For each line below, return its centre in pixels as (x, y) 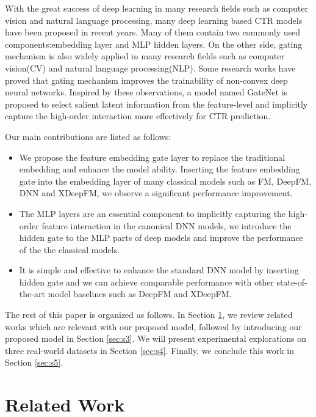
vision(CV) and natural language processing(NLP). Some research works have (150, 68)
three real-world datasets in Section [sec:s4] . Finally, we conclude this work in (150, 350)
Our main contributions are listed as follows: (88, 136)
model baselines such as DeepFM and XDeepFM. (140, 294)
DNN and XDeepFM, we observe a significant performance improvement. (156, 193)
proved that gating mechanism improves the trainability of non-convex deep (146, 80)
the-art (32, 294)
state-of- (292, 282)
